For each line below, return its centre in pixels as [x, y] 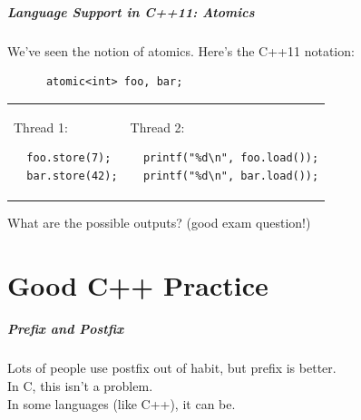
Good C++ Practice [138, 284]
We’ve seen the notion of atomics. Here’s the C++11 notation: [181, 50]
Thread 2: [157, 127]
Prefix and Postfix [65, 329]
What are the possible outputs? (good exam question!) [159, 222]
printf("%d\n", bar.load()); [231, 176]
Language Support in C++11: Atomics [131, 11]
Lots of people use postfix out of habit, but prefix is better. [172, 368]
